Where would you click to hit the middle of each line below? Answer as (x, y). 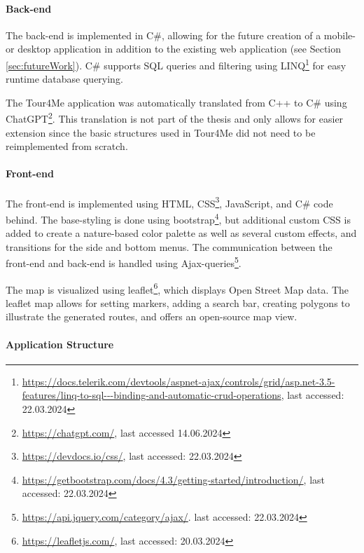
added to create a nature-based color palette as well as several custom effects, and (181, 233)
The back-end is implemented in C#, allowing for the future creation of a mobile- (181, 35)
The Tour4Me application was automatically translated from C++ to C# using (176, 102)
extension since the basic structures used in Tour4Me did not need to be (161, 132)
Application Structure (60, 344)
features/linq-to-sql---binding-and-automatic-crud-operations (152, 395)
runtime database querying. (64, 79)
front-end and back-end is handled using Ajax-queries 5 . (124, 262)
